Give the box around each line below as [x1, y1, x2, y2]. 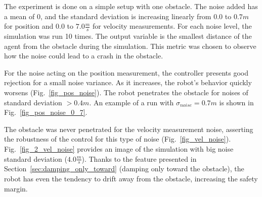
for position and [4, 21, 54, 31]
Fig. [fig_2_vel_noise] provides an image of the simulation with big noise [4, 143, 234, 154]
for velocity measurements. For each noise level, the [92, 21, 252, 31]
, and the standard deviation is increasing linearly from [40, 11, 211, 21]
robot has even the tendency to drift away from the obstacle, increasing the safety [4, 173, 258, 183]
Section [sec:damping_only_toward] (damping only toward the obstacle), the [4, 163, 244, 174]
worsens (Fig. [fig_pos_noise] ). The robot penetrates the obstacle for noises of [4, 87, 248, 97]
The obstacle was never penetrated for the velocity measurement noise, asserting [4, 123, 253, 134]
